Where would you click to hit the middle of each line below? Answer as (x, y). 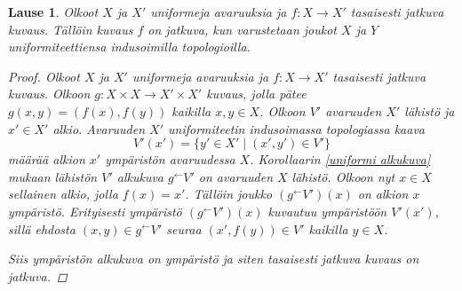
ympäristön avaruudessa (170, 159)
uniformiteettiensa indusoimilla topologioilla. (129, 47)
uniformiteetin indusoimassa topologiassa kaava (296, 128)
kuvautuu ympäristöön (327, 211)
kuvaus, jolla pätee (256, 94)
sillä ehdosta (42, 228)
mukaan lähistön (53, 176)
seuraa (184, 228)
